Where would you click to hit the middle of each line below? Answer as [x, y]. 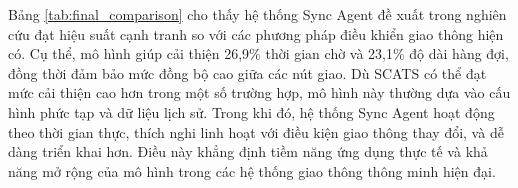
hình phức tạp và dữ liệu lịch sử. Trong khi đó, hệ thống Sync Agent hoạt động [251, 111]
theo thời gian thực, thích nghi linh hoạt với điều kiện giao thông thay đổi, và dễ [256, 131]
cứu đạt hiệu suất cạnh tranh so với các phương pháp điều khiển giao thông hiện [256, 33]
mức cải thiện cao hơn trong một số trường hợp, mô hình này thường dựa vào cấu [259, 92]
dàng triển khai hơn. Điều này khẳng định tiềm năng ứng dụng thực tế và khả [248, 151]
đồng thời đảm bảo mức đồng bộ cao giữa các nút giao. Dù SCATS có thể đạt [247, 72]
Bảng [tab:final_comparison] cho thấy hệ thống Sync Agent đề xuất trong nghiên [257, 14]
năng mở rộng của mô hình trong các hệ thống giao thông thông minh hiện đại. [252, 170]
